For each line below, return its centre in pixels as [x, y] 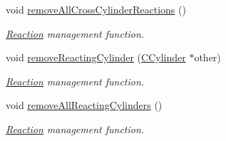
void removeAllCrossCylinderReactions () [96, 9]
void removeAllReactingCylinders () [84, 105]
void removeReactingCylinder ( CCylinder [96, 57]
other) [207, 57]
